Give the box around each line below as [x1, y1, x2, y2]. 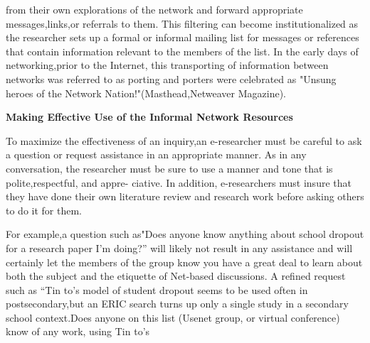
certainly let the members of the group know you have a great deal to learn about [6, 254, 363, 269]
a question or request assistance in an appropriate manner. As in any [6, 147, 307, 162]
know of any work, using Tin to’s [6, 324, 150, 339]
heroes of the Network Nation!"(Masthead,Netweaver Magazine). [6, 85, 286, 100]
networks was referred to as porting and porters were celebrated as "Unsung [6, 71, 337, 86]
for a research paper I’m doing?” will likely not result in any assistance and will [6, 240, 353, 255]
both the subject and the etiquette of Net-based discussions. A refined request [6, 268, 346, 283]
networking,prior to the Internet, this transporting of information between [6, 58, 329, 72]
